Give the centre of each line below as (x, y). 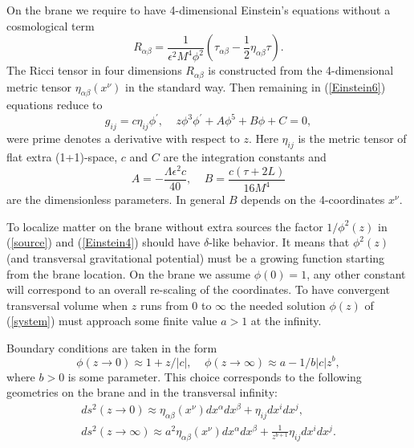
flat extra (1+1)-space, (62, 157)
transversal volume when (67, 305)
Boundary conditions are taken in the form (112, 347)
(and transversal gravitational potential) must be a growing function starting (196, 257)
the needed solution (278, 305)
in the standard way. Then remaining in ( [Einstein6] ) (256, 86)
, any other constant (356, 273)
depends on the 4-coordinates (313, 200)
